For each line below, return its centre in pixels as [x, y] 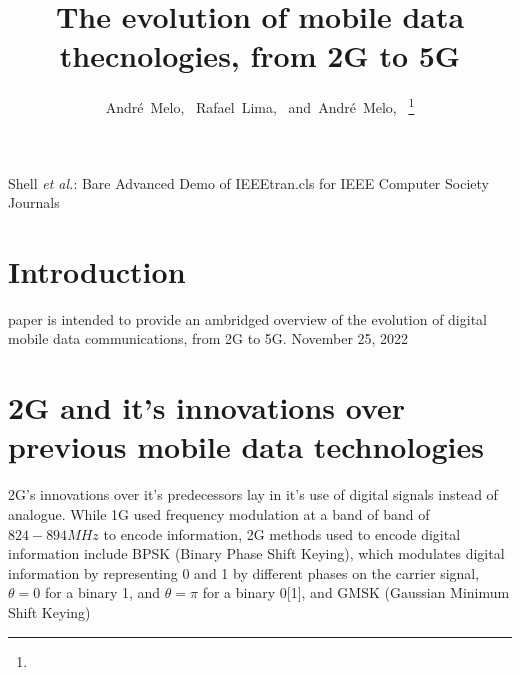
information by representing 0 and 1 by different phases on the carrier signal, [244, 572]
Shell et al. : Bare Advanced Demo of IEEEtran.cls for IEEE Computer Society [248, 182]
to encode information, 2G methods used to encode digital [282, 533]
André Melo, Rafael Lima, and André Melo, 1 [260, 105]
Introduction [97, 270]
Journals [34, 202]
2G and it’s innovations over [207, 407]
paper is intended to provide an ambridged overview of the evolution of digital [247, 318]
